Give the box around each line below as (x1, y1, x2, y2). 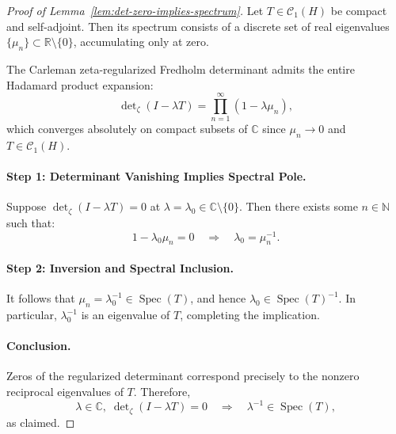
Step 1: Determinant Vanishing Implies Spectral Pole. (6, 168, 307, 185)
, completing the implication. (180, 306, 320, 322)
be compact (330, 2, 387, 18)
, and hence (190, 290, 246, 306)
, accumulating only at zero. (73, 33, 209, 50)
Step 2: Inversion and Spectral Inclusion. (6, 260, 234, 276)
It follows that (6, 290, 75, 306)
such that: (6, 214, 55, 230)
